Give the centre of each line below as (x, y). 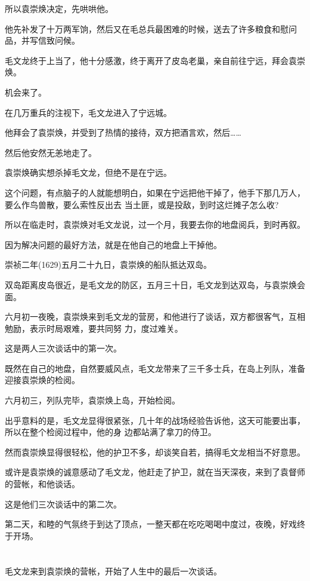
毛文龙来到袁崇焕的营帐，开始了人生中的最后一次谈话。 (113, 571)
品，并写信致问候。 (42, 40)
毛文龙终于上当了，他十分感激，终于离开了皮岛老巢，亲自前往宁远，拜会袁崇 (155, 60)
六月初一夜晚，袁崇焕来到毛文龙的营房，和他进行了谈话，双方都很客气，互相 (155, 317)
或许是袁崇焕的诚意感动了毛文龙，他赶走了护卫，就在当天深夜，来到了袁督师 (155, 472)
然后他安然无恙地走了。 (51, 152)
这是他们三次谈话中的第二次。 (63, 504)
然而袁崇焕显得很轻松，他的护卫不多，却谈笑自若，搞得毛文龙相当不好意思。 (155, 452)
